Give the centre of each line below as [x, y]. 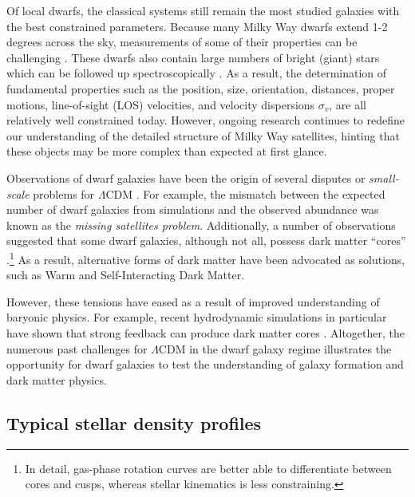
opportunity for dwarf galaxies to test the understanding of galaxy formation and [205, 364]
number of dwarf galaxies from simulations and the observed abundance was [193, 209]
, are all [348, 104]
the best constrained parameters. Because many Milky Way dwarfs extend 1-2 [197, 26]
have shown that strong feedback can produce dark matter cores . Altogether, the [206, 332]
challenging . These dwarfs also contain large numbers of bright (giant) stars [193, 57]
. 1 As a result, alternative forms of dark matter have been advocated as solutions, [206, 258]
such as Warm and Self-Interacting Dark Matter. [126, 275]
